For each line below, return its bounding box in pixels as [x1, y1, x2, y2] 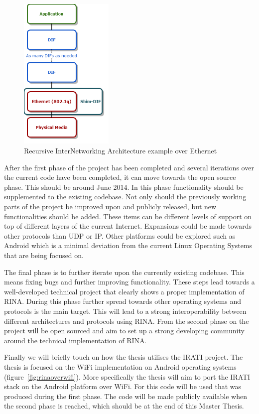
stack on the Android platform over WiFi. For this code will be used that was [4, 381, 242, 392]
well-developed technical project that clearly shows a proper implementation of [4, 286, 245, 296]
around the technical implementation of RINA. [4, 335, 147, 345]
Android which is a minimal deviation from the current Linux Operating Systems [4, 240, 253, 251]
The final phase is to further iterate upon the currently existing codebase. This [4, 267, 245, 277]
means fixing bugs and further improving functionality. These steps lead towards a [4, 276, 255, 287]
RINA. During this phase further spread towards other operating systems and [4, 296, 242, 306]
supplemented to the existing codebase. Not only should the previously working [4, 191, 247, 202]
